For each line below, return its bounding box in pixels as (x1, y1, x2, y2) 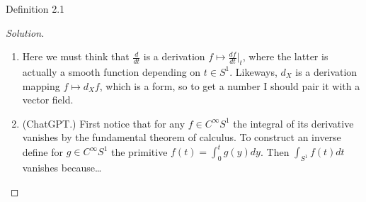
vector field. (22, 92, 74, 107)
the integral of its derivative (233, 116, 354, 130)
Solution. (6, 25, 45, 40)
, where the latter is (242, 49, 328, 64)
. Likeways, (229, 64, 278, 79)
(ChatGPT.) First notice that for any (22, 116, 185, 130)
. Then (260, 144, 290, 159)
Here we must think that (22, 49, 130, 64)
